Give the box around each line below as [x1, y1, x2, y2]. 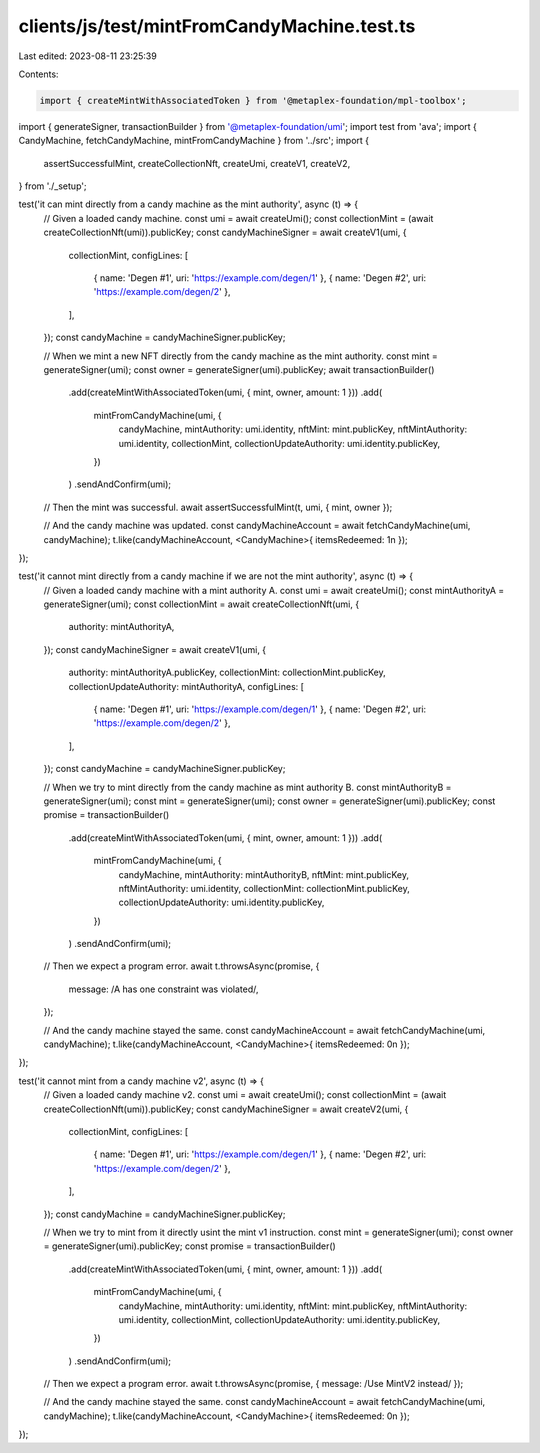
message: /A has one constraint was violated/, [68, 983, 259, 995]
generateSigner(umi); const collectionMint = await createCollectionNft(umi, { [43, 598, 360, 610]
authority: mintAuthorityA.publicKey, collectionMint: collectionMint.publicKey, [68, 666, 386, 679]
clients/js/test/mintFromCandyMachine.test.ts [18, 15, 416, 37]
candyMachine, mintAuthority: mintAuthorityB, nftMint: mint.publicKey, [118, 868, 410, 880]
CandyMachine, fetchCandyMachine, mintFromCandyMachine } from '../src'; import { [18, 135, 370, 147]
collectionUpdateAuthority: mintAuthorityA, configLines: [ [68, 680, 305, 692]
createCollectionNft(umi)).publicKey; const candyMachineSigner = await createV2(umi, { [43, 1103, 409, 1115]
